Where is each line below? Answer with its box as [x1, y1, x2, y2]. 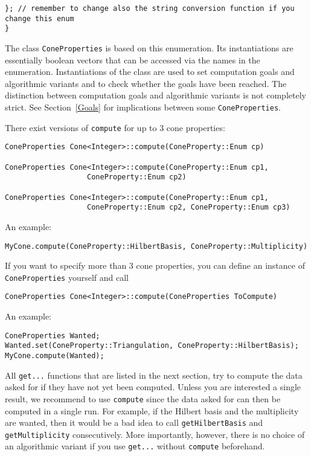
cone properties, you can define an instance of [136, 259, 305, 272]
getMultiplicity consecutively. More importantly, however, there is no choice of [5, 428, 305, 440]
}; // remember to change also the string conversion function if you [5, 4, 295, 13]
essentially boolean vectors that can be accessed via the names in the [5, 53, 260, 66]
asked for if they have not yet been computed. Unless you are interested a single [5, 381, 301, 393]
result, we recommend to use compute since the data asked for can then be [5, 392, 281, 405]
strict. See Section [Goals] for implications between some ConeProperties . [5, 101, 281, 113]
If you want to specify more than [5, 259, 127, 272]
